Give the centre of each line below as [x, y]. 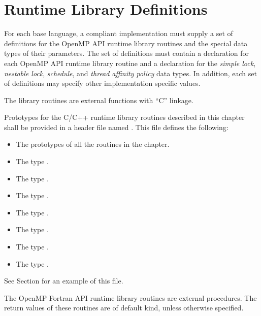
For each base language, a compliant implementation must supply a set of [119, 33]
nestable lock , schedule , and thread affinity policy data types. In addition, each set [130, 73]
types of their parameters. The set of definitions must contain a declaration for [127, 53]
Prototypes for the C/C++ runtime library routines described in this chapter [124, 117]
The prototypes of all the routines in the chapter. [93, 144]
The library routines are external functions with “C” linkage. [99, 100]
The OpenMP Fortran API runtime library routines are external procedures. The [130, 297]
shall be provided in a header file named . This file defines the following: [116, 127]
